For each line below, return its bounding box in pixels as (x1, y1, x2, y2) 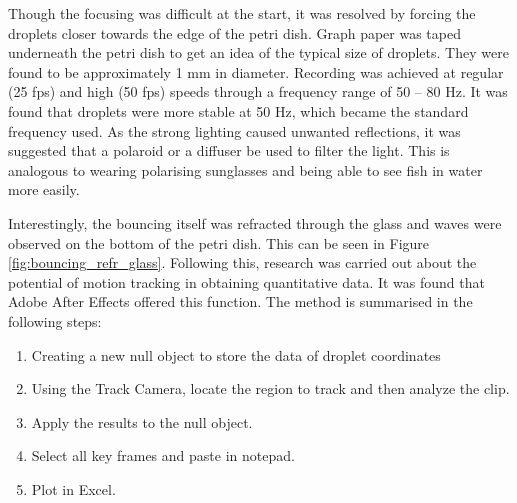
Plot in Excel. (31, 478, 116, 499)
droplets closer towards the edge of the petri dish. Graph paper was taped (8, 22, 461, 43)
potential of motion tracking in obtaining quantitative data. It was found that (8, 271, 485, 292)
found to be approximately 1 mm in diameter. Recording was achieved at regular (8, 61, 504, 82)
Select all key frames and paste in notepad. (31, 445, 295, 466)
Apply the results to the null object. (31, 411, 253, 432)
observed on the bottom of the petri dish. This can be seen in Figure (8, 232, 430, 253)
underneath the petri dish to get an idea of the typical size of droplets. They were (8, 42, 509, 63)
